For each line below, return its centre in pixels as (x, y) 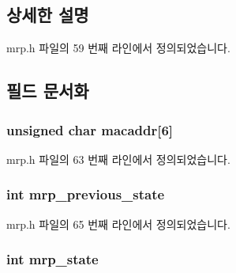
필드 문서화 (48, 91)
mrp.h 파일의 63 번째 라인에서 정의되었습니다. (118, 159)
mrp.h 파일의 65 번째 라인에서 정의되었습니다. (118, 224)
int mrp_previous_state (86, 194)
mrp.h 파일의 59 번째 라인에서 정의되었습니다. (118, 48)
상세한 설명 (48, 15)
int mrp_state (52, 259)
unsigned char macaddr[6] (90, 129)
